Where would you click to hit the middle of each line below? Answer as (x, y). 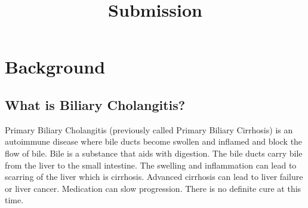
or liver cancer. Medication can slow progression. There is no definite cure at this (153, 188)
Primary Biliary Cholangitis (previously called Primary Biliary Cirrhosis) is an (149, 129)
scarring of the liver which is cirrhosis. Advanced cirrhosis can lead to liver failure (154, 177)
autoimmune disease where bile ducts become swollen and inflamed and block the (154, 141)
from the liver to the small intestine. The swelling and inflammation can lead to (151, 165)
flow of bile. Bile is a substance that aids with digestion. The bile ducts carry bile (154, 153)
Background (55, 67)
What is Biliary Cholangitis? (95, 104)
